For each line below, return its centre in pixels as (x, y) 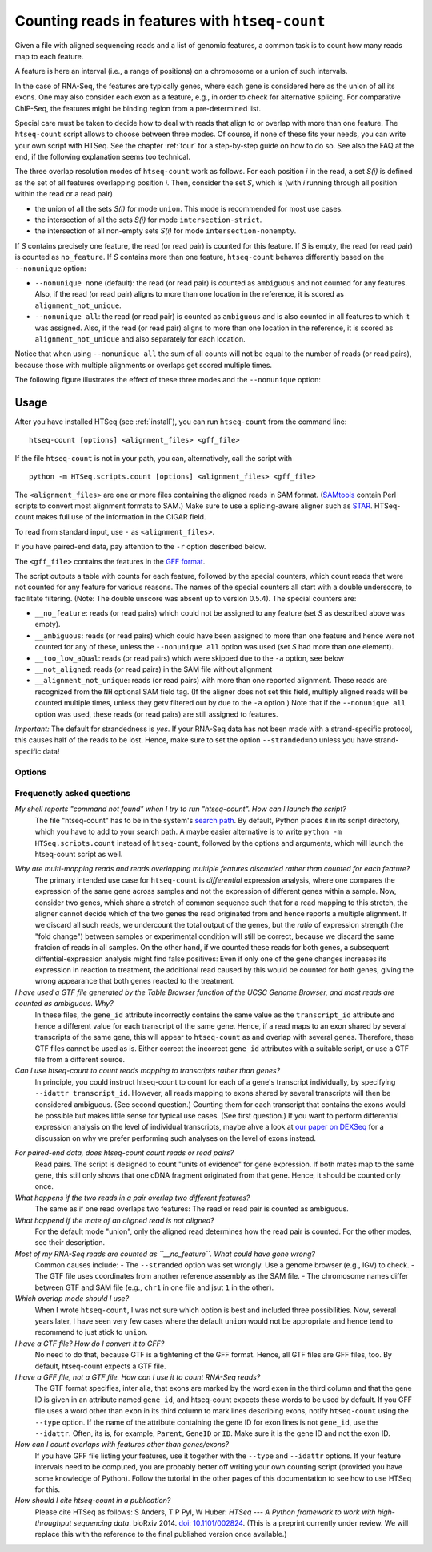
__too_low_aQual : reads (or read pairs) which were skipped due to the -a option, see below (189, 658)
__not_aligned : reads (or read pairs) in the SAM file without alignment (154, 669)
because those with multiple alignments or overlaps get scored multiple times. (143, 365)
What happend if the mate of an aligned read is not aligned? (115, 1220)
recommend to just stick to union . (91, 1332)
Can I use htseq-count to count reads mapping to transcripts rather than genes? (148, 1071)
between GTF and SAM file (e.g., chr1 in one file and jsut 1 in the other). (154, 1287)
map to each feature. (49, 56)
